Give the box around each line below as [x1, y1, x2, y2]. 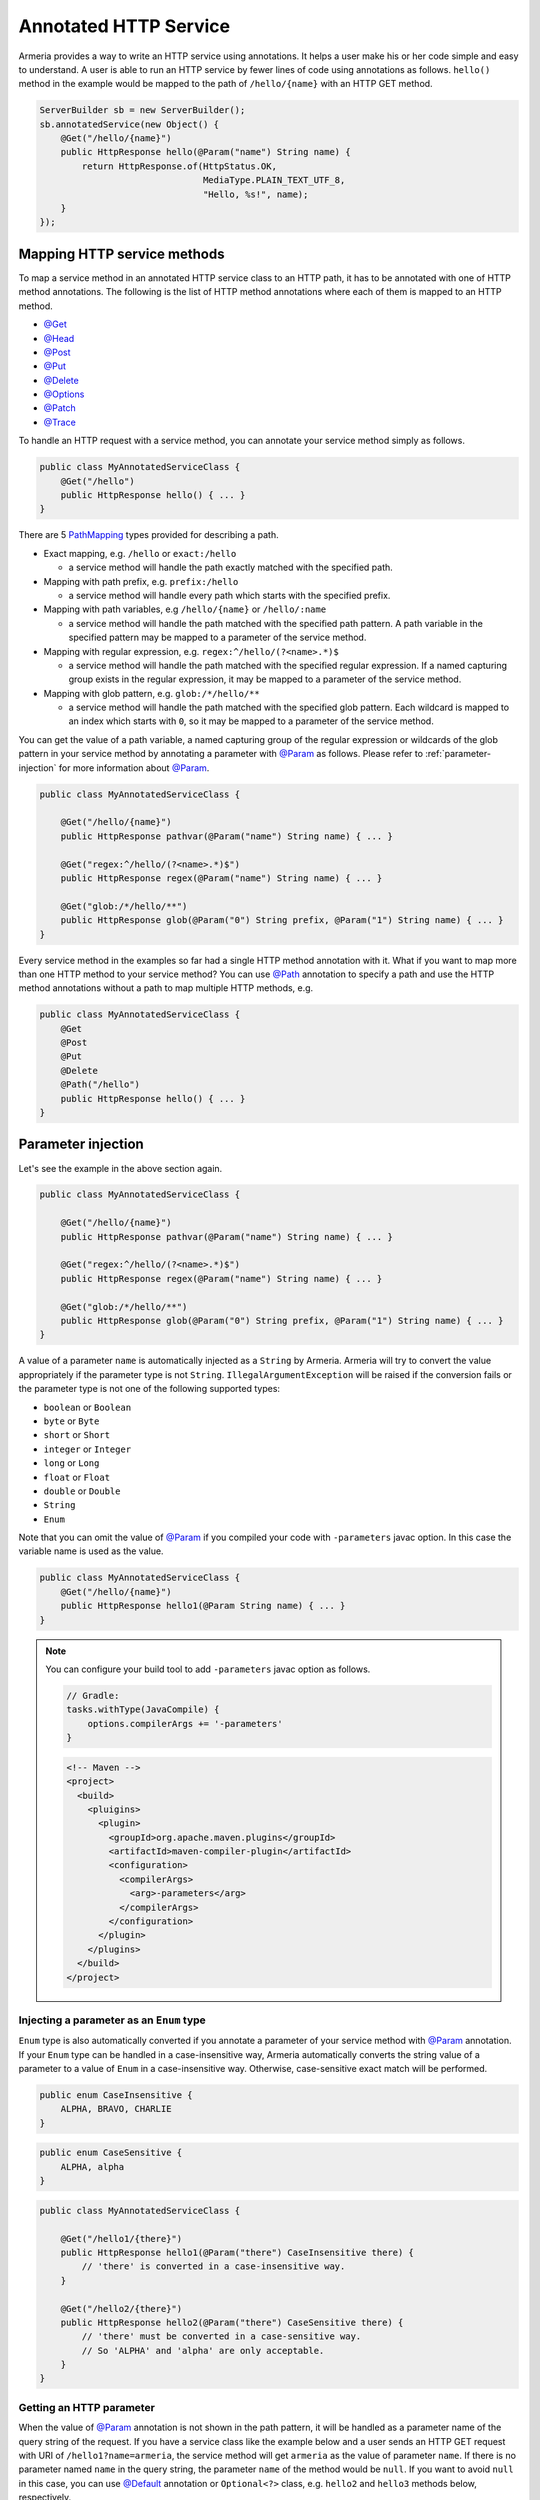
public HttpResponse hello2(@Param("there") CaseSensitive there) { [60, 2316, 404, 2328]
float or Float [43, 1471, 110, 1483]
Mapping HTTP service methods [18, 245, 225, 262]
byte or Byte [43, 1415, 100, 1427]
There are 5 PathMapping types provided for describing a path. [18, 529, 279, 541]
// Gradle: [66, 1690, 120, 1701]
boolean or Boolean [43, 1401, 132, 1413]
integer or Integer [43, 1443, 132, 1455]
